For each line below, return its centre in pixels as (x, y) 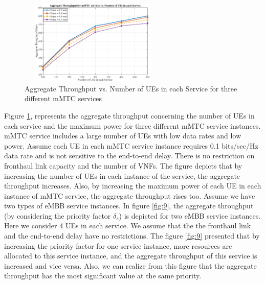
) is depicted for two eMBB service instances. (190, 215)
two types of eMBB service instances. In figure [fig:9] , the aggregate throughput (129, 206)
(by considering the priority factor (58, 215)
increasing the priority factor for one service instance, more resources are (118, 245)
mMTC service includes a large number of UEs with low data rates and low (123, 136)
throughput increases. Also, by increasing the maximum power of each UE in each (133, 186)
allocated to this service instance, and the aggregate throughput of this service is (131, 256)
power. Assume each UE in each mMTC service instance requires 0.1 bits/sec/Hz (131, 145)
